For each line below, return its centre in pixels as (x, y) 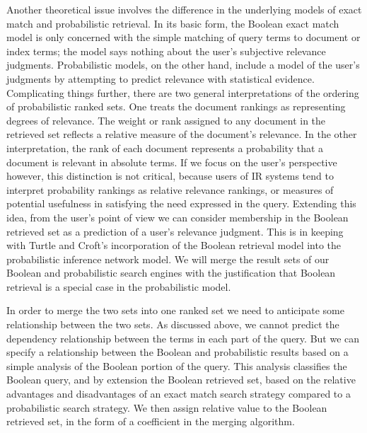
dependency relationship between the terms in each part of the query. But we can (183, 338)
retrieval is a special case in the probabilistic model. (119, 286)
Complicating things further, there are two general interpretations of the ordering (183, 92)
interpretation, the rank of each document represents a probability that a (165, 148)
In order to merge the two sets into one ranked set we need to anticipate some (175, 310)
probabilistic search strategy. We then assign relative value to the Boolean (167, 407)
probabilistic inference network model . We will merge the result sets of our (168, 259)
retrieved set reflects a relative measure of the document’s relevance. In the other (182, 134)
